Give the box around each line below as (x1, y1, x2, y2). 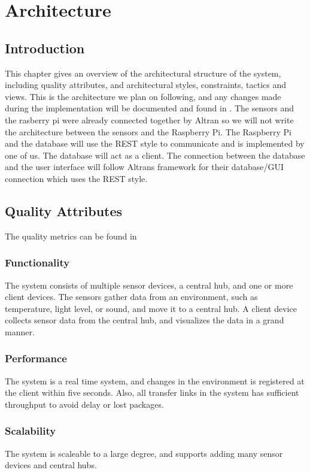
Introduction (5, 38, 85, 57)
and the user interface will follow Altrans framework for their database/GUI (5, 160, 284, 173)
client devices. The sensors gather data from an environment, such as (5, 290, 258, 303)
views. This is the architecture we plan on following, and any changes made (5, 90, 281, 102)
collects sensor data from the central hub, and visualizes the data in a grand (5, 314, 284, 326)
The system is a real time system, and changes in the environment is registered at (5, 374, 305, 387)
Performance (5, 351, 67, 366)
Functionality (5, 255, 70, 270)
